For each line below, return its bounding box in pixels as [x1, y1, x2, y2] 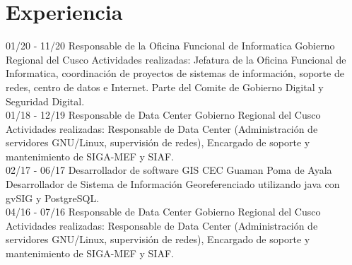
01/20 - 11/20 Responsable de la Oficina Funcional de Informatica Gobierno [6, 38, 335, 53]
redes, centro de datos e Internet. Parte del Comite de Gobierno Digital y [6, 79, 324, 94]
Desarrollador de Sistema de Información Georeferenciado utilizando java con [6, 177, 340, 192]
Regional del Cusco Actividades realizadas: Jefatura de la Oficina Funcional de [6, 52, 346, 66]
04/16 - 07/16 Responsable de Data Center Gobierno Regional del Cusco [6, 204, 321, 219]
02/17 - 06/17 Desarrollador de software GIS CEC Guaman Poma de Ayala [6, 163, 332, 177]
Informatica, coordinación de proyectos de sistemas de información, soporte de [6, 66, 344, 81]
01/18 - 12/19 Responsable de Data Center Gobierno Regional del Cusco [6, 107, 321, 122]
